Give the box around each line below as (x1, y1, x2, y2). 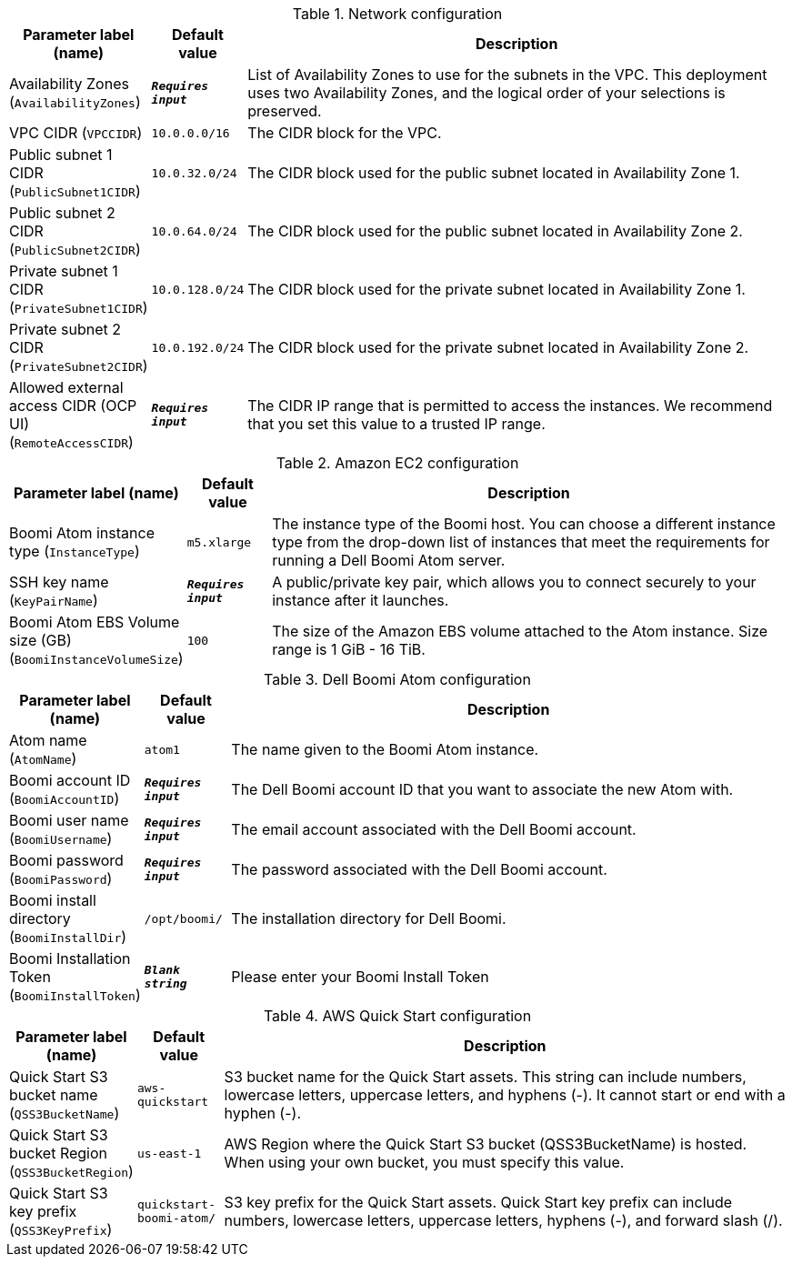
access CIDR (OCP (9, 396, 137, 415)
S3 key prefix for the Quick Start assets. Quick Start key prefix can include (224, 1193, 733, 1211)
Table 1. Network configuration (292, 5, 503, 23)
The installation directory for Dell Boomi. (231, 909, 506, 928)
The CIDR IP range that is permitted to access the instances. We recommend (247, 396, 773, 415)
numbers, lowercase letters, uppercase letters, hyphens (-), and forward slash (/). (224, 1211, 783, 1229)
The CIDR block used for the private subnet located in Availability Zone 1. (247, 280, 746, 298)
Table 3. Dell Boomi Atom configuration (264, 670, 531, 688)
